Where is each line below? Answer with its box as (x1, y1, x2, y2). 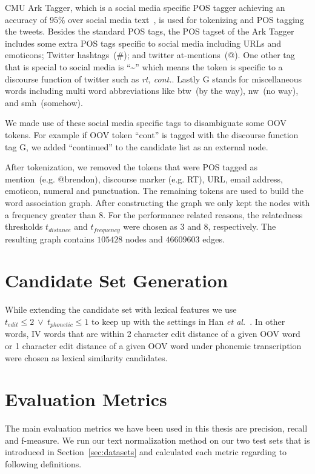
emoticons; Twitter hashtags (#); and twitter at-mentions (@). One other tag (5, 48, 295, 61)
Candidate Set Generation (5, 268, 228, 293)
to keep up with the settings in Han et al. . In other (91, 315, 285, 327)
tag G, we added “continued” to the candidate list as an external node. (5, 140, 268, 153)
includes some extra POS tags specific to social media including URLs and (5, 36, 282, 49)
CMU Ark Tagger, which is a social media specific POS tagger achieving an (5, 1, 285, 13)
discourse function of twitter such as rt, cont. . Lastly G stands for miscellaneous (5, 72, 302, 85)
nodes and (125, 232, 163, 245)
